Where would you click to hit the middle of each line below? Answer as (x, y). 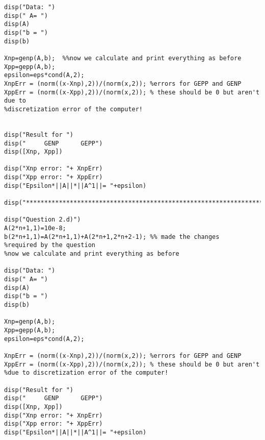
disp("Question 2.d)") (43, 220)
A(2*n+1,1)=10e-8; (35, 228)
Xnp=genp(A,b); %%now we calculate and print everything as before (123, 58)
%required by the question (50, 245)
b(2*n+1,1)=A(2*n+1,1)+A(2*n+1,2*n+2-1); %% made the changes (112, 237)
